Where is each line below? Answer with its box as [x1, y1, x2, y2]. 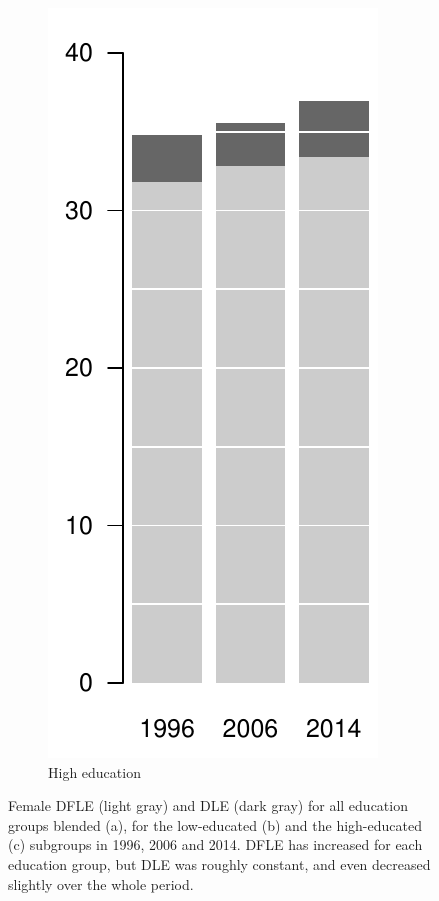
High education [48, 761, 141, 782]
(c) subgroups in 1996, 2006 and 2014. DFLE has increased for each [8, 834, 423, 855]
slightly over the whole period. [8, 873, 194, 894]
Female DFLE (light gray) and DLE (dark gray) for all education [8, 795, 408, 816]
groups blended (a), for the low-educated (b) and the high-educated [8, 814, 422, 835]
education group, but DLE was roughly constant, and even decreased [8, 853, 431, 874]
